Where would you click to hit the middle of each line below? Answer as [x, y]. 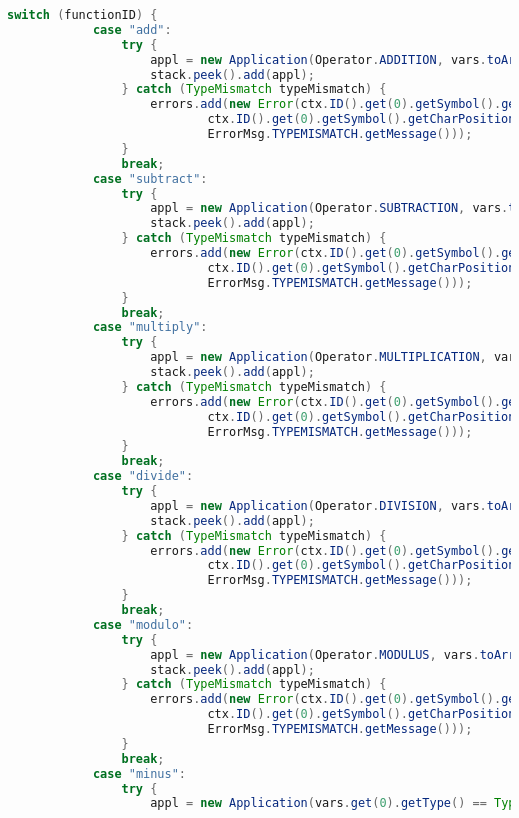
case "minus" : [139, 773]
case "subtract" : [150, 178]
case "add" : [132, 29]
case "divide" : [143, 476]
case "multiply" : [150, 327]
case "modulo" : [143, 624]
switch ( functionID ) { [82, 15]
